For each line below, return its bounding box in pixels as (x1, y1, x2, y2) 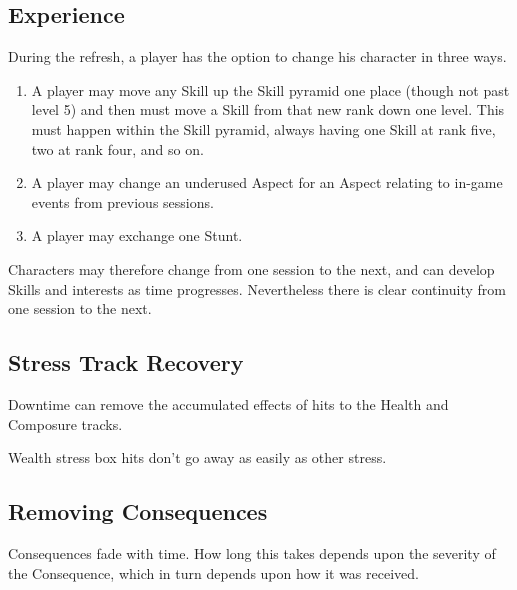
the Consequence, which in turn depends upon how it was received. (8, 562, 419, 583)
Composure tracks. (8, 413, 123, 434)
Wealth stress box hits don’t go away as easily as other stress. (8, 447, 387, 468)
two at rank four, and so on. (31, 138, 204, 159)
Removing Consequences (8, 496, 268, 527)
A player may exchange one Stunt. (31, 225, 243, 246)
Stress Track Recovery (8, 347, 244, 378)
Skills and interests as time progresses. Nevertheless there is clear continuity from (8, 278, 506, 299)
